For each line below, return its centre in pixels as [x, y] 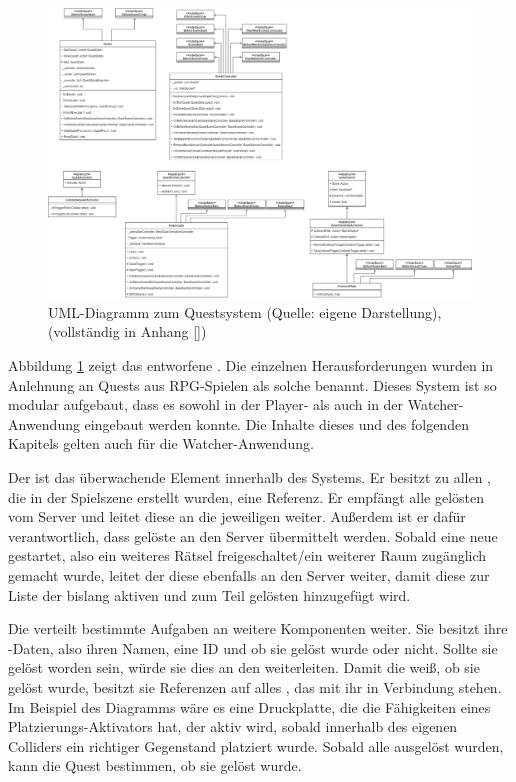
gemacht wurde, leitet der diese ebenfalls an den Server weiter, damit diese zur [249, 574]
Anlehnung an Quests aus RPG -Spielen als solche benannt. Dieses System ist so [252, 384]
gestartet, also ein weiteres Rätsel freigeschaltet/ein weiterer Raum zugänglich [247, 555]
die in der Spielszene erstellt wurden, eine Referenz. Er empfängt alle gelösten [246, 496]
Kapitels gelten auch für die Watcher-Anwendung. [161, 443]
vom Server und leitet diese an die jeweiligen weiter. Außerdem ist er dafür [237, 516]
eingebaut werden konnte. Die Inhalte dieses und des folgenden [276, 423]
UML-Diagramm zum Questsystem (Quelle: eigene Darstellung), [245, 311]
